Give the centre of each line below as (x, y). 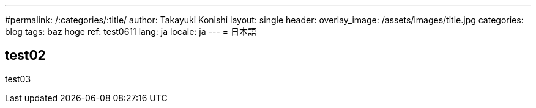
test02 (25, 56)
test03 (18, 79)
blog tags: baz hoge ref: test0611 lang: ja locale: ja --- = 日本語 (131, 31)
